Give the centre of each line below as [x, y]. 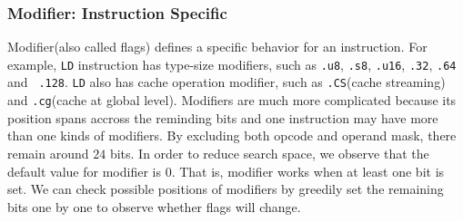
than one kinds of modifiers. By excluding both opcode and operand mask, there [232, 135]
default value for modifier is [84, 171]
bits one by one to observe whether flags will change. [154, 206]
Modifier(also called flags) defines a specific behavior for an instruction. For [217, 47]
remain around [48, 153]
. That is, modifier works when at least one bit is [308, 171]
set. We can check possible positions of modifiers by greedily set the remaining [226, 189]
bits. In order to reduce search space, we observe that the [269, 153]
